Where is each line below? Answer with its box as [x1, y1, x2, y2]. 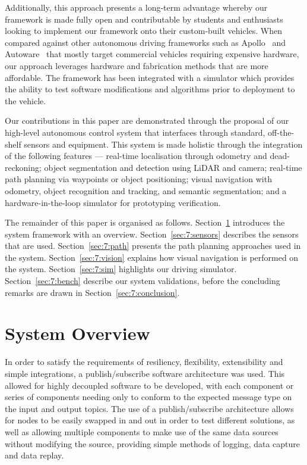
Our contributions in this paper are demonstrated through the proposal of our [5, 114, 289, 127]
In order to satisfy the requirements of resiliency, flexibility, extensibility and [5, 355, 283, 368]
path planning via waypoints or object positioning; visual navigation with [5, 173, 272, 185]
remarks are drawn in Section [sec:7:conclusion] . [5, 286, 180, 298]
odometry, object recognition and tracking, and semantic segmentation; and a [5, 184, 287, 196]
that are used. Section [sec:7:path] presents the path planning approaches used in [5, 239, 301, 252]
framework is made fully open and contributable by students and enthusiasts [5, 13, 283, 25]
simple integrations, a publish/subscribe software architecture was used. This [5, 367, 285, 379]
